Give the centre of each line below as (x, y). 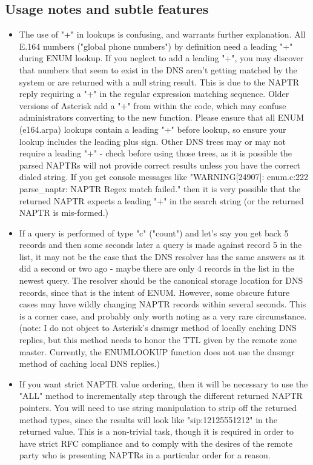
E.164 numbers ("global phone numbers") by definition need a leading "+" (156, 46)
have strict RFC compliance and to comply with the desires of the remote (156, 443)
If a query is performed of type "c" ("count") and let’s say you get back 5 (154, 232)
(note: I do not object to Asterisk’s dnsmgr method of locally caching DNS (158, 328)
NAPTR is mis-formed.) (64, 212)
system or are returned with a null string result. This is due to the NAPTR (159, 82)
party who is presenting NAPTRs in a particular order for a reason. (145, 455)
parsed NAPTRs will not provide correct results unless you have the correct (160, 165)
